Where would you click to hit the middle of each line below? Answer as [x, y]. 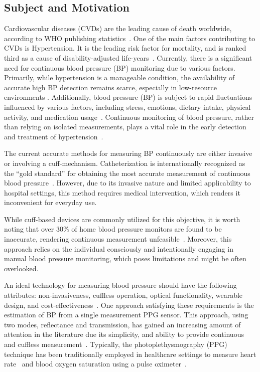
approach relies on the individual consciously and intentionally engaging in [119, 248]
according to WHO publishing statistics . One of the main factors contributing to [130, 38]
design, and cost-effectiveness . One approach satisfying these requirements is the [129, 305]
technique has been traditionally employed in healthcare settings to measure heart [130, 354]
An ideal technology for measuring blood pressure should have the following [120, 285]
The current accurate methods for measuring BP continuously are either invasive [128, 153]
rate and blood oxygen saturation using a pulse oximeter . [96, 364]
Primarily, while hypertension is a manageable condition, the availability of [119, 77]
